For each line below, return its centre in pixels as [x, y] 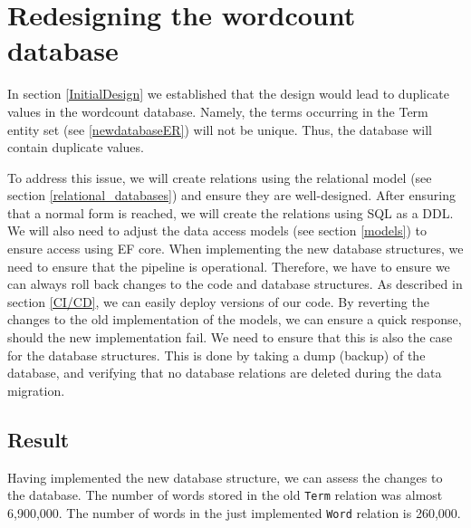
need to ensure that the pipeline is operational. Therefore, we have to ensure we [229, 266]
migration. [36, 390]
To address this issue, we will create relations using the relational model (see [220, 177]
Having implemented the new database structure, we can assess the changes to [225, 477]
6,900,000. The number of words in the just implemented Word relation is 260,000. [234, 512]
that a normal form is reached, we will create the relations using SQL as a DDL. [231, 212]
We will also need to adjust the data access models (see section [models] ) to [217, 230]
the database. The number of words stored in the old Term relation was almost [225, 495]
